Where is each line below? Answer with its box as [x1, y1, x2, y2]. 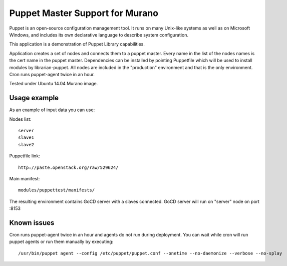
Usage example [9, 94, 59, 102]
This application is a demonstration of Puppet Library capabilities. [9, 41, 145, 47]
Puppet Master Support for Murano [9, 8, 159, 19]
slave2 [18, 142, 35, 147]
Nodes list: [9, 116, 32, 122]
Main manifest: [9, 175, 40, 181]
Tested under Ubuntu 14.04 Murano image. [9, 81, 98, 87]
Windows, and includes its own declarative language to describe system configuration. [9, 32, 189, 38]
